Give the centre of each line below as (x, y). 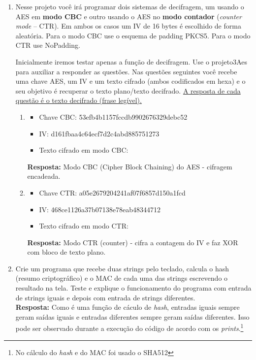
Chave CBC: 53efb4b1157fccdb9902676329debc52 (113, 116)
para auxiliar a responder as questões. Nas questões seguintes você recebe (126, 71)
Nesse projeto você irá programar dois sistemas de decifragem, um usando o (130, 6)
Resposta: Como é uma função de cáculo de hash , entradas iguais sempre (128, 307)
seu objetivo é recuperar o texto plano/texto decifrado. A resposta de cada (128, 90)
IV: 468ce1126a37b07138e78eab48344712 (100, 209)
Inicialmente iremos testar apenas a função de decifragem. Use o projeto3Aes (131, 61)
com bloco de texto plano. (66, 252)
